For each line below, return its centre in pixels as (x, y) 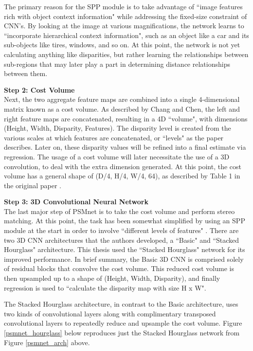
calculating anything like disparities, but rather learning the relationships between (126, 54)
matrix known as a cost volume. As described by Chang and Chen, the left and (122, 108)
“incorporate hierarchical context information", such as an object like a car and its (126, 35)
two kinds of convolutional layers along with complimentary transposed (110, 313)
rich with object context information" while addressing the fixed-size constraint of (126, 16)
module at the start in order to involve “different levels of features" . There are (121, 230)
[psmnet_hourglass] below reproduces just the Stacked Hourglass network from (122, 332)
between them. (26, 73)
